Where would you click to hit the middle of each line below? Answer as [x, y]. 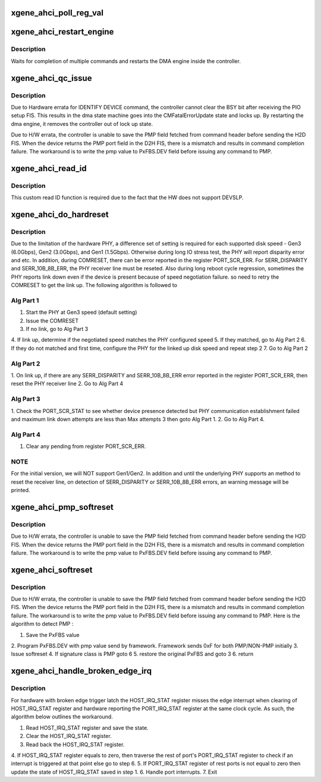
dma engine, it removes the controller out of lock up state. [82, 124]
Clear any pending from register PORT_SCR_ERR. [86, 446]
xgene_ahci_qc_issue [51, 78]
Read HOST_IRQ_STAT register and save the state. [87, 727]
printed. [21, 490]
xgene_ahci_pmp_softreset [62, 507]
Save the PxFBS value [53, 635]
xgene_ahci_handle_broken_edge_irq [81, 671]
